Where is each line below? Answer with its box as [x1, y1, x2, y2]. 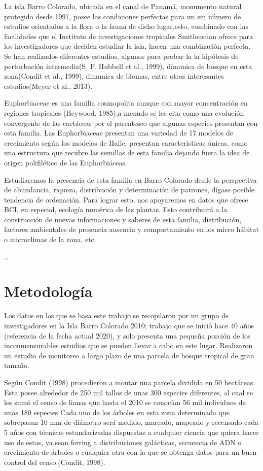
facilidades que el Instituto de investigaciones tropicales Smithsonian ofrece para [4, 30, 253, 41]
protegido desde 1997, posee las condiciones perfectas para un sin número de [4, 11, 241, 21]
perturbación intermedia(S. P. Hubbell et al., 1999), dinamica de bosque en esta [4, 60, 252, 71]
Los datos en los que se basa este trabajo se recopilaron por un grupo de [4, 310, 229, 321]
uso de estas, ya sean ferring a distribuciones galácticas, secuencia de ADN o [4, 436, 242, 447]
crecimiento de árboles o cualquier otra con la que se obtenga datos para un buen [4, 447, 257, 457]
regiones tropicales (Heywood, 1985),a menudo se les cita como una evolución [4, 107, 244, 118]
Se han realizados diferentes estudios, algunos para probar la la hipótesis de [4, 50, 239, 61]
